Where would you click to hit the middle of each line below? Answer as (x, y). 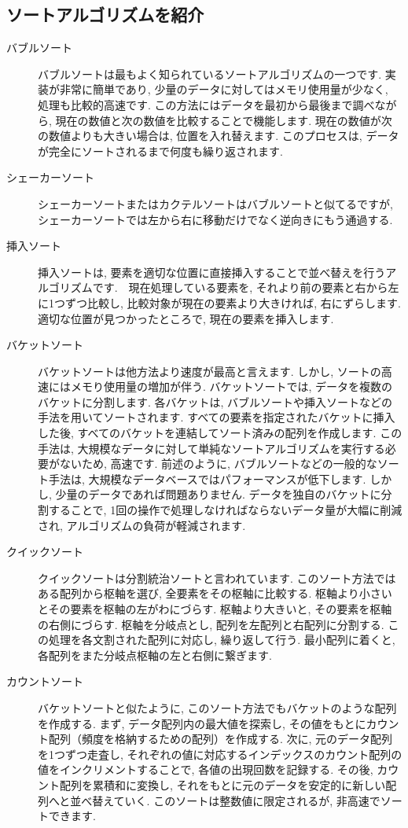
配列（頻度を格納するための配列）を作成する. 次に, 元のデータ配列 (221, 739)
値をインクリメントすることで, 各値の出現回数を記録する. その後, (206, 769)
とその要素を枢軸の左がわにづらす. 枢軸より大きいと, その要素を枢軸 (215, 609)
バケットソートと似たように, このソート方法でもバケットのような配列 (217, 707)
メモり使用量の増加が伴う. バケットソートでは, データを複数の (232, 386)
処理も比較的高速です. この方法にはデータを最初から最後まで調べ (206, 104)
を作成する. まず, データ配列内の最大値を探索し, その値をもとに (202, 723)
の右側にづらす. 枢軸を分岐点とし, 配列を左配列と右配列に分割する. (211, 624)
